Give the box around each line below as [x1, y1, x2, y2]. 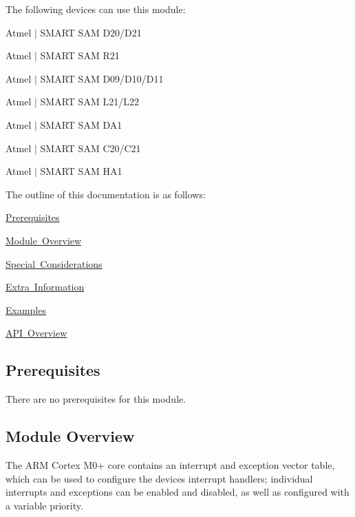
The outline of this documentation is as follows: [6, 187, 206, 201]
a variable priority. [6, 498, 83, 512]
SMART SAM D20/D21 [40, 25, 142, 39]
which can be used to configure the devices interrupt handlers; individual [6, 471, 313, 485]
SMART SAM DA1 [40, 117, 122, 131]
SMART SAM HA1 [40, 164, 122, 178]
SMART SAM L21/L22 [40, 94, 139, 109]
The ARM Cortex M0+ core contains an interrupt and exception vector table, [6, 457, 335, 472]
